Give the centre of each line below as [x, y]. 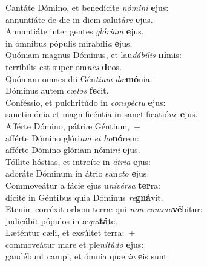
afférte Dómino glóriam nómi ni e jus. [73, 150]
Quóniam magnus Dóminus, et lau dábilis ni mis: [94, 55]
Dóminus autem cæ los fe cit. [57, 90]
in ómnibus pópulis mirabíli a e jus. [69, 43]
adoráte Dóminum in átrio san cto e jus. [77, 173]
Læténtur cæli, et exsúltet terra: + [71, 232]
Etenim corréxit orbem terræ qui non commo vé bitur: [104, 209]
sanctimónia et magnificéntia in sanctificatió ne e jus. [102, 114]
